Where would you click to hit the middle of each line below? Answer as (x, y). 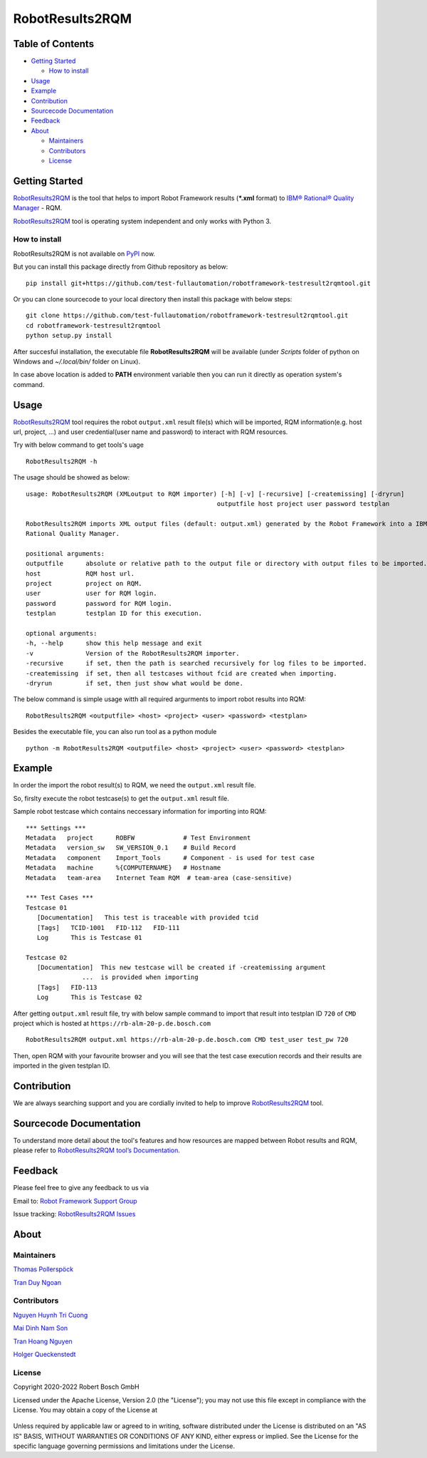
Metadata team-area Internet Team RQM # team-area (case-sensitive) (159, 878)
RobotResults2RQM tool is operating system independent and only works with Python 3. (142, 221)
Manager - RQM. (38, 208)
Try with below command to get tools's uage (78, 445)
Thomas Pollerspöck (43, 1269)
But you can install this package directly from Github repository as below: (121, 267)
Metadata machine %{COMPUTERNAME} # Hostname (123, 868)
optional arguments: (62, 634)
